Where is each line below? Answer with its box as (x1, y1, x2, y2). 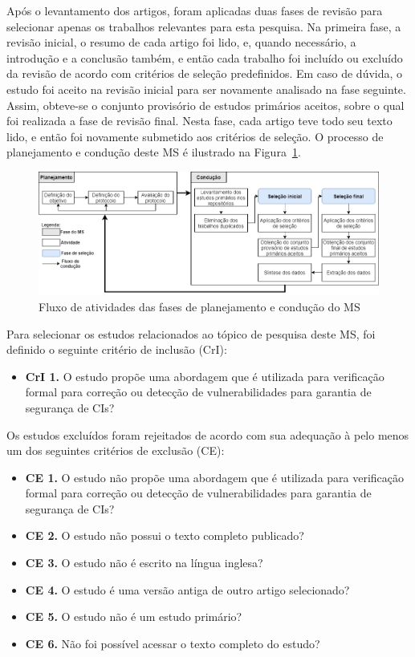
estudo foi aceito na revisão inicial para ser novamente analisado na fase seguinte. (6, 80, 406, 97)
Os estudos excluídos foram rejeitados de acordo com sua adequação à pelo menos (6, 426, 409, 443)
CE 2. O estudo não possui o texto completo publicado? (25, 527, 304, 544)
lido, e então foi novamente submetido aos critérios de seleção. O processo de (6, 128, 384, 144)
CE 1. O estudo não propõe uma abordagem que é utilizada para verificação (25, 468, 405, 485)
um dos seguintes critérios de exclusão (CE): (6, 442, 225, 459)
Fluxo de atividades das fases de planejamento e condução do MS (39, 298, 360, 314)
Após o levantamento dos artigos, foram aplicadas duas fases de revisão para (6, 2, 383, 18)
